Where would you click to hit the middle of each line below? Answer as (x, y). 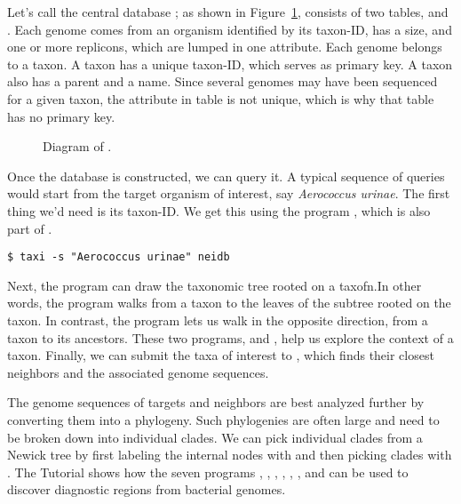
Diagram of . (77, 146)
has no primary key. (61, 116)
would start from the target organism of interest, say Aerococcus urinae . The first (229, 193)
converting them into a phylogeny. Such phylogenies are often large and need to (223, 419)
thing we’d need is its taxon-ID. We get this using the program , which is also (219, 210)
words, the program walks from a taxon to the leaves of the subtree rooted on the (229, 303)
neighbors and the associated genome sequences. (138, 372)
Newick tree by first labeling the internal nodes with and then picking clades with (230, 455)
